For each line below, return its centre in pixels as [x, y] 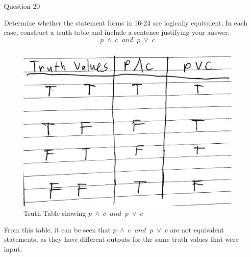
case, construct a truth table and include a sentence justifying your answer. [117, 32]
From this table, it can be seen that [57, 229]
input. [13, 248]
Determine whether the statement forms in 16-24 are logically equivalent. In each [126, 22]
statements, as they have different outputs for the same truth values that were [121, 239]
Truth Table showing [55, 213]
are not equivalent [197, 229]
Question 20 [22, 6]
